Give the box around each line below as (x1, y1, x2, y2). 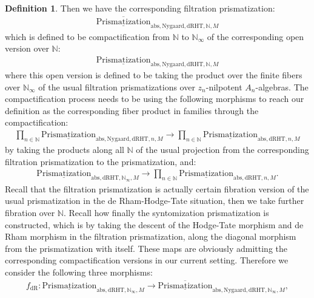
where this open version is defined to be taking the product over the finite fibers (5, 69, 302, 81)
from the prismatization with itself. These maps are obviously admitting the (5, 242, 288, 254)
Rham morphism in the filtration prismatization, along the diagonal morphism (5, 230, 296, 243)
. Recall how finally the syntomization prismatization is (63, 206, 269, 218)
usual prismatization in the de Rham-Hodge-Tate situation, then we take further (5, 194, 304, 207)
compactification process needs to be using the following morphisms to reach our (5, 92, 304, 105)
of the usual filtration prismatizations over (38, 80, 195, 93)
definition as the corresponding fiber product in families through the (5, 104, 259, 117)
